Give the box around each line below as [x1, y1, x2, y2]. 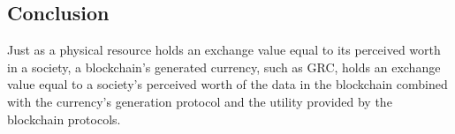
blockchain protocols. [7, 109, 121, 128]
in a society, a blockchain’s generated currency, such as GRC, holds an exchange [7, 57, 441, 76]
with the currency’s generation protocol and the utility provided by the [7, 92, 392, 110]
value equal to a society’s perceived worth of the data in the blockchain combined [7, 75, 448, 93]
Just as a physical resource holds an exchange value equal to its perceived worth [7, 41, 441, 59]
